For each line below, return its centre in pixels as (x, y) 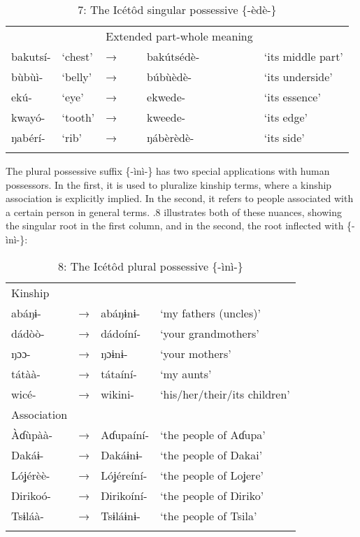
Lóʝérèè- (31, 475)
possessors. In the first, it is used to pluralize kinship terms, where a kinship (169, 184)
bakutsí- (31, 56)
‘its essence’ (292, 97)
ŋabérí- (28, 137)
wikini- (117, 394)
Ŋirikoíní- (124, 495)
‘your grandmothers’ (210, 333)
